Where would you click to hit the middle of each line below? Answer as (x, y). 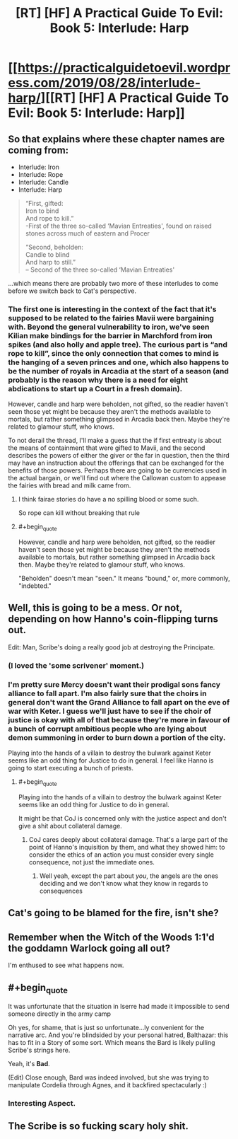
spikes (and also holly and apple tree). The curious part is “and (118, 345)
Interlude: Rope (41, 174)
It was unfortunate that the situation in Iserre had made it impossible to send (119, 1007)
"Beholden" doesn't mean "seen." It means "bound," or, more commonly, (124, 579)
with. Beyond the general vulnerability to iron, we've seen (109, 327)
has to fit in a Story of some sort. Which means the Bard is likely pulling (112, 1043)
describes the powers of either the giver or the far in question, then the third (119, 456)
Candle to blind (47, 255)
